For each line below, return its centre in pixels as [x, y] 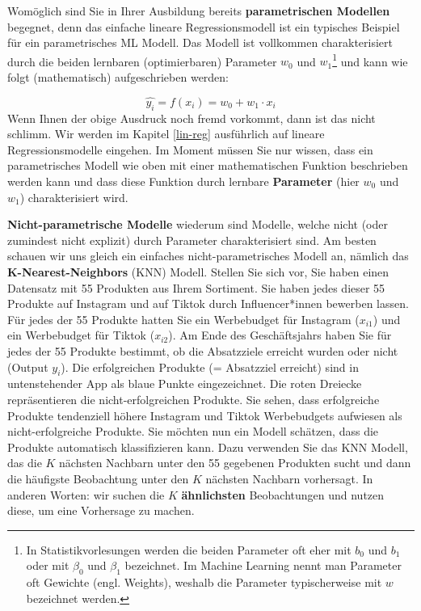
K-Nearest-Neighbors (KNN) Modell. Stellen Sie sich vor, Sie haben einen [198, 271]
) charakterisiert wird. [74, 197]
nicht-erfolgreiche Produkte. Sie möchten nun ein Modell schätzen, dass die [193, 431]
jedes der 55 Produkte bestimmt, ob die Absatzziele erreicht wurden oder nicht [203, 350]
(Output [28, 367]
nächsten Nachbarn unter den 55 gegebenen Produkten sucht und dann [235, 463]
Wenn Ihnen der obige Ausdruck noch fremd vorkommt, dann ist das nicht [192, 118]
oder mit [48, 565]
